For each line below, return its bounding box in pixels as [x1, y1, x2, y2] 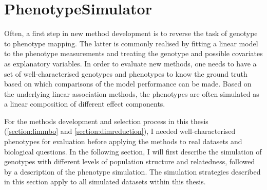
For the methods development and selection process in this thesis [4, 115, 208, 126]
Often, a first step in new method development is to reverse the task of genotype [4, 28, 258, 39]
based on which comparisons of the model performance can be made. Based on [4, 78, 252, 89]
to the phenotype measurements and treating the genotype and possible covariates [4, 48, 263, 59]
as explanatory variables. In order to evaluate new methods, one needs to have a [4, 58, 257, 68]
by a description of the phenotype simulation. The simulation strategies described [4, 166, 261, 177]
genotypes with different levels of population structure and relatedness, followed [4, 156, 255, 167]
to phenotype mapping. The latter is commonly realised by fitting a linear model [4, 38, 258, 48]
